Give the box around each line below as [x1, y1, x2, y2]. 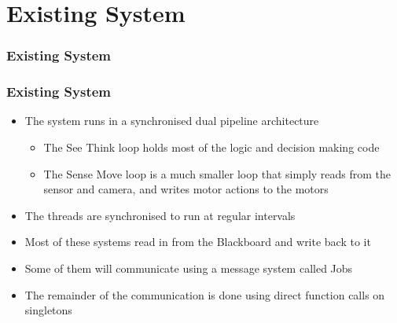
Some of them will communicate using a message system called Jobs [24, 260, 353, 276]
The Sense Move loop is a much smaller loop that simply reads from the [43, 165, 391, 182]
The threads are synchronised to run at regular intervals [24, 207, 296, 223]
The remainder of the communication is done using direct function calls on [24, 286, 385, 303]
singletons [24, 302, 72, 318]
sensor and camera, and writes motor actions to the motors [43, 181, 329, 197]
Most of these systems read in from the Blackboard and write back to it [24, 233, 371, 250]
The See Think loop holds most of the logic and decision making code [43, 139, 380, 156]
